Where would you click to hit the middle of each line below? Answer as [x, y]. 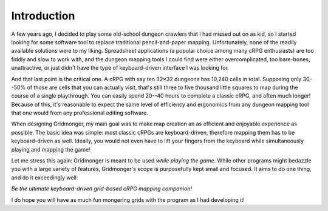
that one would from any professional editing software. [80, 113]
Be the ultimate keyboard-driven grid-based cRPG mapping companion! [102, 189]
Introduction [43, 16]
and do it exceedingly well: [45, 177]
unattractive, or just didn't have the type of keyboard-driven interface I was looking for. [120, 68]
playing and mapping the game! [51, 149]
